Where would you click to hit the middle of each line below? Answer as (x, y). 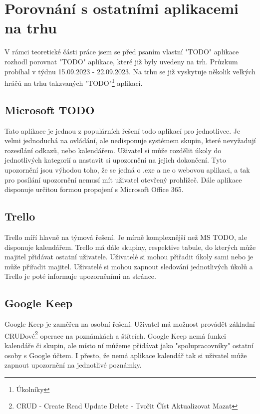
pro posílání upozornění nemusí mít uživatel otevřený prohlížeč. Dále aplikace (123, 179)
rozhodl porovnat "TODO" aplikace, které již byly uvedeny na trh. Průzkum (121, 61)
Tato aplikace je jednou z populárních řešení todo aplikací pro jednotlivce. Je (123, 130)
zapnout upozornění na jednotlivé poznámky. (73, 365)
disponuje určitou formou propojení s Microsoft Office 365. (94, 189)
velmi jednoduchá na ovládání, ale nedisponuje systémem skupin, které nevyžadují (130, 140)
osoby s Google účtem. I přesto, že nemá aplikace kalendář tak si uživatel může (126, 355)
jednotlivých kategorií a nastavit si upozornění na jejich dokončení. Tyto (115, 160)
